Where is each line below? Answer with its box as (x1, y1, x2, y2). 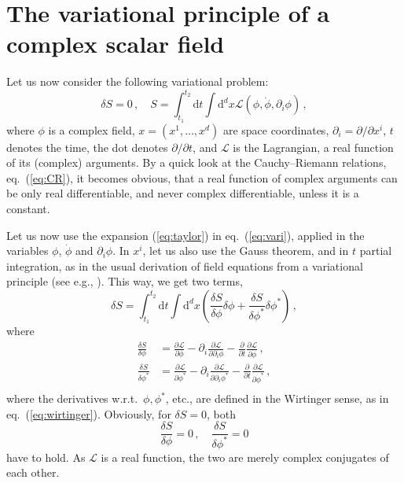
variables (6, 242, 49, 259)
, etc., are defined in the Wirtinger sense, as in (165, 390, 389, 407)
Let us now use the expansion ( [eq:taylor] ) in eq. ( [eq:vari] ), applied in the (6, 227, 365, 243)
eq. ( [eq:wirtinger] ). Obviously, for (6, 405, 171, 422)
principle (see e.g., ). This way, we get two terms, (6, 273, 243, 289)
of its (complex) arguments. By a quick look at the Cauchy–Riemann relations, (6, 154, 387, 171)
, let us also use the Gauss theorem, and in (142, 242, 349, 259)
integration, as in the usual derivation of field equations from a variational (6, 257, 363, 274)
